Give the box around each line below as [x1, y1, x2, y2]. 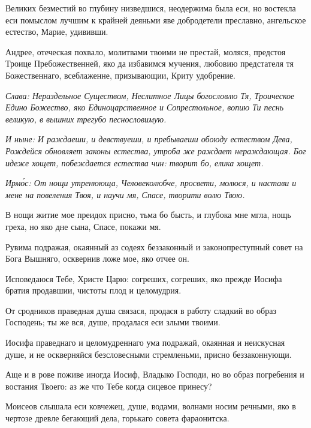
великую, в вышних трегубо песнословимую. [5, 112, 167, 125]
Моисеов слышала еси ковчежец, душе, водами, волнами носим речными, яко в [5, 400, 296, 412]
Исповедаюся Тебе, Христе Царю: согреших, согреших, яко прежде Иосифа [5, 272, 282, 285]
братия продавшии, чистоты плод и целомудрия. [5, 284, 182, 297]
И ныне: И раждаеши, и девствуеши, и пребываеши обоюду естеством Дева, [5, 133, 292, 145]
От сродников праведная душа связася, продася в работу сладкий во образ [5, 304, 276, 316]
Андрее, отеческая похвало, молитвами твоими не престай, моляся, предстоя [5, 45, 286, 58]
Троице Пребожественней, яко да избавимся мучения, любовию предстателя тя [5, 57, 294, 70]
